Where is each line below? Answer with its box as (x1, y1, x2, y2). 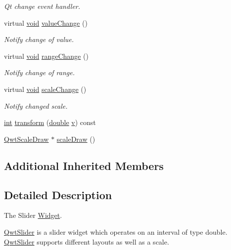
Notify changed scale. (4, 100, 68, 111)
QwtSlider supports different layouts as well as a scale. (4, 236, 169, 247)
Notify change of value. (4, 34, 74, 44)
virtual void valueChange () (4, 17, 88, 28)
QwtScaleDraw (4, 133, 49, 144)
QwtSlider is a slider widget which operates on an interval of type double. (4, 226, 228, 237)
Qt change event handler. (4, 1, 81, 11)
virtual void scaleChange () (4, 83, 87, 94)
